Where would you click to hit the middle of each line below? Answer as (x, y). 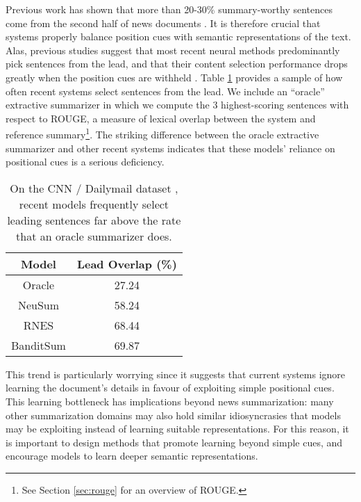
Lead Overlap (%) (127, 264)
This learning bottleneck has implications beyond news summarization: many (170, 401)
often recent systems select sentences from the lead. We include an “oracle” (165, 91)
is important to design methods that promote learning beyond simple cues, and (174, 442)
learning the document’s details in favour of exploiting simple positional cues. (170, 388)
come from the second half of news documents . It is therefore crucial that (163, 23)
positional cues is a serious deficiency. (85, 162)
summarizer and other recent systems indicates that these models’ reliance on (170, 148)
